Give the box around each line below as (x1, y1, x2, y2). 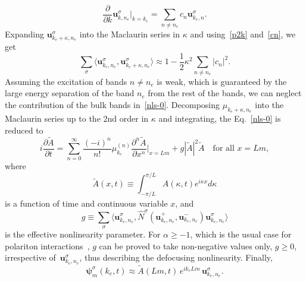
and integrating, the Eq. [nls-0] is (158, 112, 281, 125)
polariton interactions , (5, 239, 90, 252)
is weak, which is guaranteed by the (157, 75, 287, 87)
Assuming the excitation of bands (5, 75, 127, 87)
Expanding (5, 27, 44, 40)
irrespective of (5, 251, 56, 264)
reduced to (5, 123, 43, 136)
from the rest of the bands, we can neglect (148, 87, 302, 99)
